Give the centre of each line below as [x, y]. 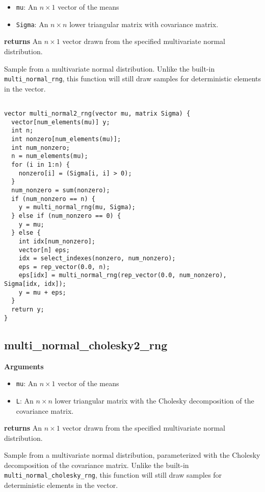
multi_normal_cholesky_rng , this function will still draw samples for [113, 475]
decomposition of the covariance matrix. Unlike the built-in [97, 465]
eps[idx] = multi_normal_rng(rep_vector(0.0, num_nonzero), [123, 275]
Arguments [24, 366]
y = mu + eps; [42, 292]
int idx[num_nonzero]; [57, 241]
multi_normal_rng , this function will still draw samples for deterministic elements [132, 79]
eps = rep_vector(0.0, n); [64, 267]
